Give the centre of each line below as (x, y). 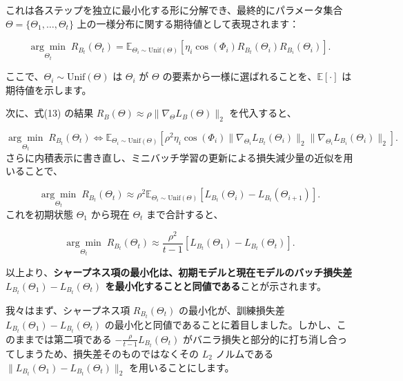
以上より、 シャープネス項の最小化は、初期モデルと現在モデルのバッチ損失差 (179, 272)
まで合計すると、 (185, 214)
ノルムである (245, 353)
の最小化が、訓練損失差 (232, 310)
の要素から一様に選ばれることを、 (240, 76)
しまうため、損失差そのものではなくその (107, 353)
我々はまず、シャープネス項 (68, 310)
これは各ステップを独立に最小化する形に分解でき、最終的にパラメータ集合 (174, 10)
